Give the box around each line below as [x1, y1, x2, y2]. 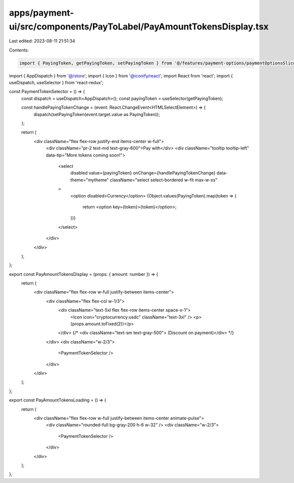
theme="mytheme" [70, 177, 109, 183]
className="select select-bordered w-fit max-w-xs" [110, 177, 218, 183]
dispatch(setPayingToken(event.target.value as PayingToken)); [33, 111, 160, 117]
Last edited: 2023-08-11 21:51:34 [9, 38, 75, 44]
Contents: [9, 47, 29, 53]
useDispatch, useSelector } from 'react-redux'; [9, 80, 104, 86]
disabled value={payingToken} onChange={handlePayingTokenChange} [70, 170, 216, 176]
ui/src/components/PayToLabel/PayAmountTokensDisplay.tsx [9, 21, 269, 32]
